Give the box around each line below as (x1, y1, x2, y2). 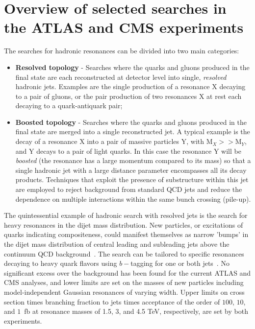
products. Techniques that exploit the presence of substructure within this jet (15, 174, 249, 185)
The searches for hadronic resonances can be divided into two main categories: (4, 46, 239, 56)
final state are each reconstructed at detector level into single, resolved (15, 71, 227, 82)
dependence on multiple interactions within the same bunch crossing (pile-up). (15, 193, 251, 204)
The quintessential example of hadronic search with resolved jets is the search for (4, 210, 248, 220)
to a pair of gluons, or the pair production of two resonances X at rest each (15, 91, 242, 101)
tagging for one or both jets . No (130, 258, 229, 268)
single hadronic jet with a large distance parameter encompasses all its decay (15, 164, 247, 175)
